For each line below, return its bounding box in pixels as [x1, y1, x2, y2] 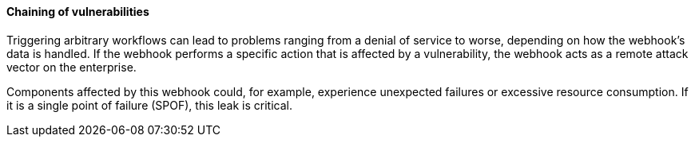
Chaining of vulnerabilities [6, 5, 149, 18]
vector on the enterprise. [6, 60, 137, 74]
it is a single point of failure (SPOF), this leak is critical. [6, 98, 292, 112]
